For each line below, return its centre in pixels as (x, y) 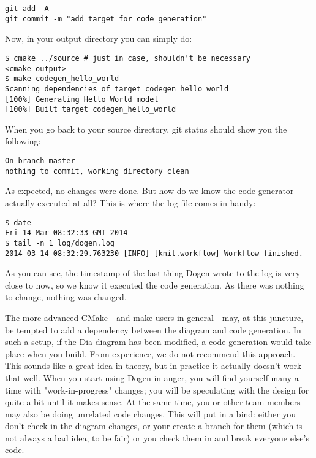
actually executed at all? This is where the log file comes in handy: (130, 202)
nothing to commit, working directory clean (97, 171)
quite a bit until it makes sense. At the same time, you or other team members (153, 402)
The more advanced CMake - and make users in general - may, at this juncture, (154, 317)
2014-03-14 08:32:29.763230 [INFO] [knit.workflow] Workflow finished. (154, 253)
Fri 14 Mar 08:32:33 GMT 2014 (66, 233)
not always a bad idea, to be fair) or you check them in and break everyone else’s (157, 437)
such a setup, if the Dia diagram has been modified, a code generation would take (158, 342)
